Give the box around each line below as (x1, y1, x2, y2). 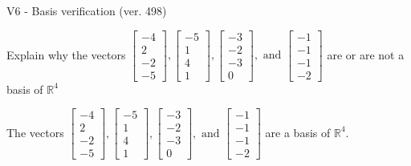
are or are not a (327, 46, 405, 63)
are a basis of (265, 123, 331, 140)
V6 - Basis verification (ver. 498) (6, 2, 167, 18)
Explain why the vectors (6, 46, 126, 63)
